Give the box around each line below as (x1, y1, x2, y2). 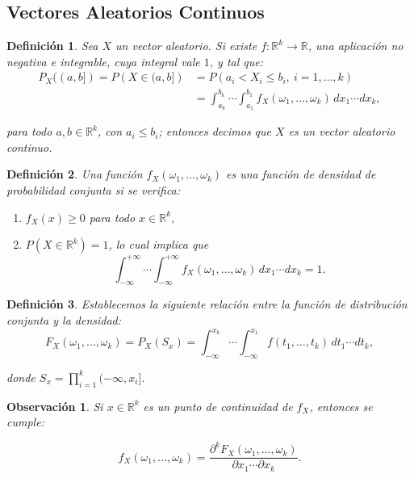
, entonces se (309, 397, 373, 414)
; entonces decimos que (158, 123, 272, 140)
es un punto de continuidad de (143, 397, 293, 414)
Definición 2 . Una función (6, 166, 143, 182)
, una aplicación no (307, 37, 404, 54)
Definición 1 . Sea (6, 37, 98, 54)
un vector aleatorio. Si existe (115, 37, 257, 54)
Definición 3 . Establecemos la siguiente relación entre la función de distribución (6, 296, 408, 312)
